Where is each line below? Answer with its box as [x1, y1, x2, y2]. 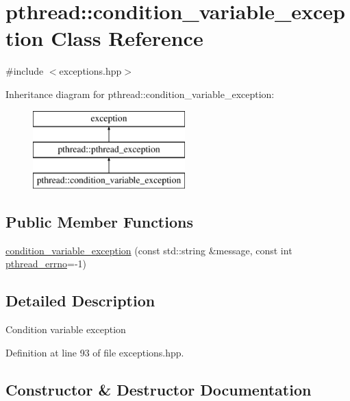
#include [5, 64, 44, 78]
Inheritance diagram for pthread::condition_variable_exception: [5, 86, 275, 101]
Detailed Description [5, 290, 155, 311]
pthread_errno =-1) [5, 256, 86, 271]
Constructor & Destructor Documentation [5, 378, 312, 400]
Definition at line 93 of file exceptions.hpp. [5, 345, 184, 359]
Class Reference [51, 24, 203, 52]
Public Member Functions [5, 210, 193, 232]
